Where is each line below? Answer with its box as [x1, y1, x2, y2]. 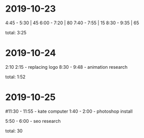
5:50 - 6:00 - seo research [5, 118, 61, 124]
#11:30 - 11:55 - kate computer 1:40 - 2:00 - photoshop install [5, 108, 133, 114]
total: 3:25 [5, 29, 27, 35]
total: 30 [5, 127, 23, 134]
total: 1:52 [5, 74, 26, 80]
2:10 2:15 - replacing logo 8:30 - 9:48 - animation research [5, 64, 128, 70]
